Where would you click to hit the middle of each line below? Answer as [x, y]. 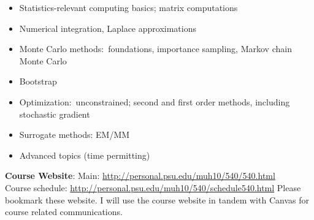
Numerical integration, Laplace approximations [108, 28]
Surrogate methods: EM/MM [75, 135]
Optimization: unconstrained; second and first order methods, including [155, 101]
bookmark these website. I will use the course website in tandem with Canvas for [157, 199]
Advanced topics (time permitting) [85, 155]
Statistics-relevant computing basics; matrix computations [128, 7]
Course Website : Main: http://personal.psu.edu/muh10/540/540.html [140, 176]
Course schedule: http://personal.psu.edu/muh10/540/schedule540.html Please [153, 187]
